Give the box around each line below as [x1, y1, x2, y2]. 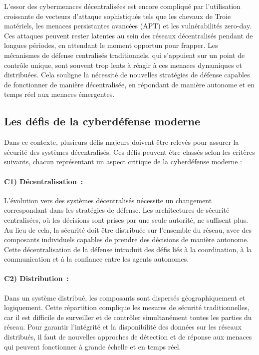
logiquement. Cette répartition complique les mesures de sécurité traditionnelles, [4, 302, 250, 313]
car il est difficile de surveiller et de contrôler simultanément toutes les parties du [4, 312, 252, 322]
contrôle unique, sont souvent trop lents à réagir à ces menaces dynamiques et [4, 59, 242, 70]
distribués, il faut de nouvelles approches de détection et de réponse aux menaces [4, 332, 252, 342]
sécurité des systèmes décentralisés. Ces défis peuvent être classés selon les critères [4, 146, 255, 157]
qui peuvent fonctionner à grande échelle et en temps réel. [4, 341, 181, 352]
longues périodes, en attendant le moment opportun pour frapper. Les [4, 40, 218, 50]
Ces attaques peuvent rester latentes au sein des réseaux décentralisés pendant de [4, 30, 253, 40]
